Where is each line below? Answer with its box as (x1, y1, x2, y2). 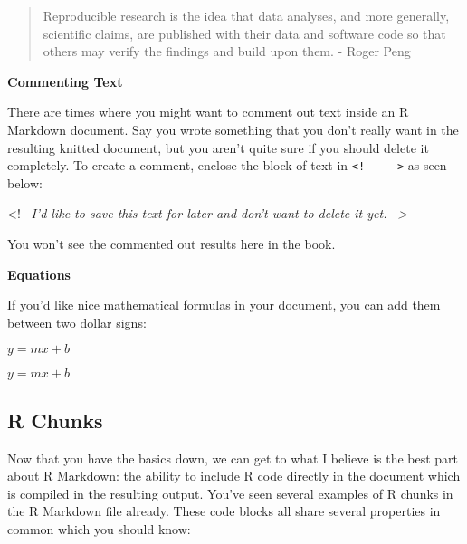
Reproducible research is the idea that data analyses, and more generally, (43, 6, 450, 24)
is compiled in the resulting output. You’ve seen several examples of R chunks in (7, 483, 453, 502)
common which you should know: (7, 519, 191, 538)
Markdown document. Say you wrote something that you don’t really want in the (7, 119, 459, 138)
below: (7, 173, 43, 192)
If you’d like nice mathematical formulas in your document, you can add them (7, 295, 441, 314)
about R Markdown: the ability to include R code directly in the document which (7, 466, 461, 485)
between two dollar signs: (7, 312, 147, 331)
